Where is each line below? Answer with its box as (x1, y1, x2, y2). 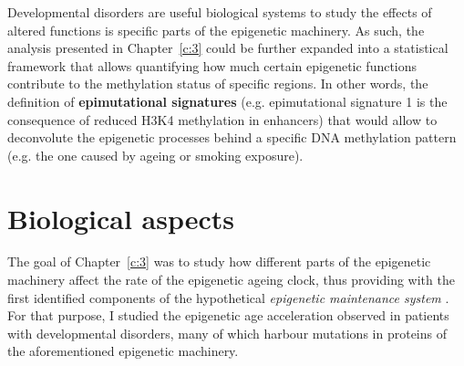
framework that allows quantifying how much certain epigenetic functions (7, 56, 418, 75)
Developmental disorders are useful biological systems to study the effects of (7, 3, 432, 21)
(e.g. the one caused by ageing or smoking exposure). (7, 145, 304, 164)
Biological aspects (7, 199, 235, 236)
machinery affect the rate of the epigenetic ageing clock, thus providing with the (7, 270, 455, 289)
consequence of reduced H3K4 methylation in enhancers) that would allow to (7, 110, 438, 129)
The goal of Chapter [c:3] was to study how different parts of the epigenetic (7, 252, 431, 271)
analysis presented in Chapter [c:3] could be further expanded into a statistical (7, 38, 449, 58)
